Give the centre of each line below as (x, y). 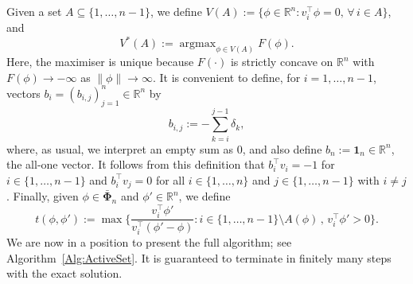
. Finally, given (43, 196)
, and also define (282, 148)
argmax (198, 44)
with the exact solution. (64, 273)
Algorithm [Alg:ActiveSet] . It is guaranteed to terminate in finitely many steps (199, 257)
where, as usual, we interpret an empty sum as (120, 148)
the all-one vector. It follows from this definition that (136, 164)
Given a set (34, 11)
